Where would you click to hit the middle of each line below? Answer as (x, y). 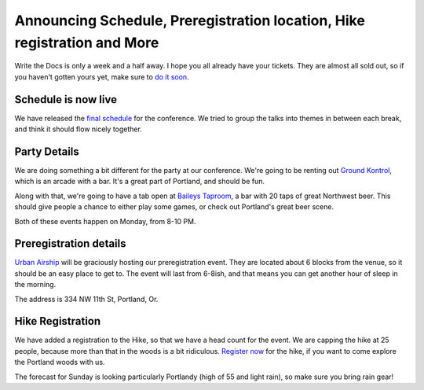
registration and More (87, 42)
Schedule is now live (66, 99)
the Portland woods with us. (60, 362)
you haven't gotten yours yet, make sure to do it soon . (102, 77)
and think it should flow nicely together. (79, 129)
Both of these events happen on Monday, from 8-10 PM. (105, 221)
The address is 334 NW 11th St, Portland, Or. (86, 299)
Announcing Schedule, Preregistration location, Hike (190, 20)
